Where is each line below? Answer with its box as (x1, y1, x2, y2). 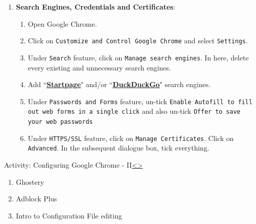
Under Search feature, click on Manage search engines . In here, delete (28, 52, 249, 62)
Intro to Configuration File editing (16, 210, 122, 220)
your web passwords (28, 118, 93, 125)
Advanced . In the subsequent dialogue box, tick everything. (28, 142, 210, 153)
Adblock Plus (16, 193, 57, 204)
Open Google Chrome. (28, 18, 97, 29)
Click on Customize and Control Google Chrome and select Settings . (28, 35, 248, 46)
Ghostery (16, 176, 44, 187)
